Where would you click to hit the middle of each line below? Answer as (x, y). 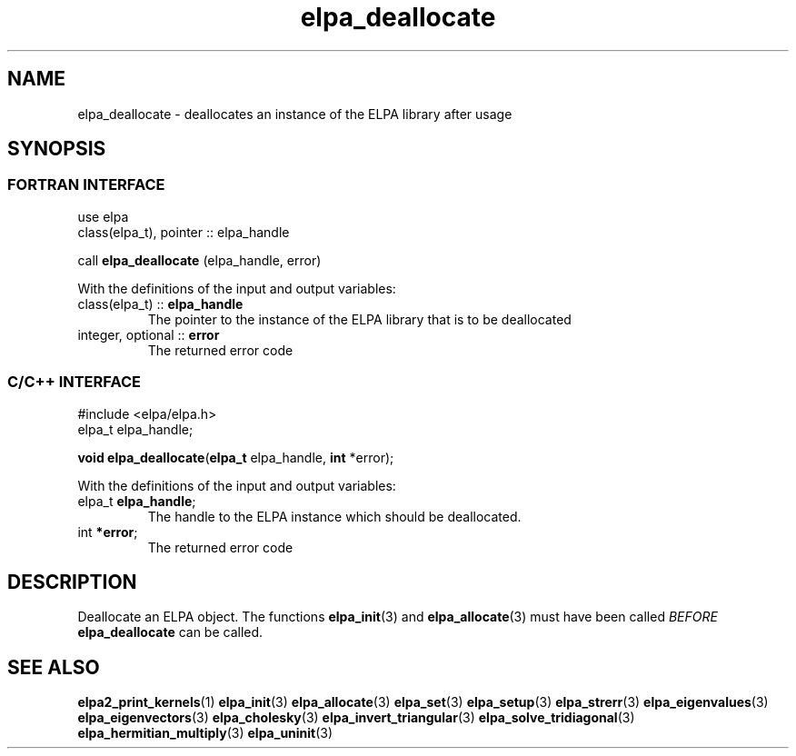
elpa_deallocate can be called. (170, 632)
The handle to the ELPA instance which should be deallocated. (334, 516)
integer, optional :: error (149, 334)
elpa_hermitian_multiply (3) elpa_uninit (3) (205, 733)
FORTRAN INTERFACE (86, 185)
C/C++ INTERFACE (74, 382)
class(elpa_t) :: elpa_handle (160, 303)
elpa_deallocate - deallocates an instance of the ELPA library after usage (295, 114)
